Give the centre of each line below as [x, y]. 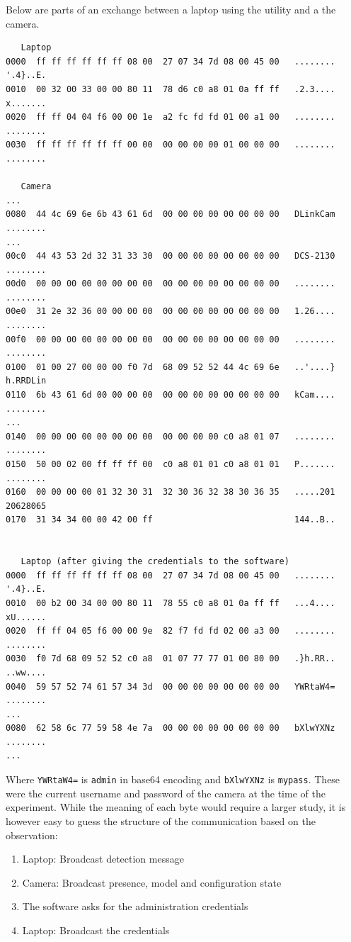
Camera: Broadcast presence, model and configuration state [152, 882]
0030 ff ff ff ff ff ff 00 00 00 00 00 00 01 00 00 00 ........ [171, 145]
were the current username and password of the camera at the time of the [166, 793]
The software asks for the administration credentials [135, 906]
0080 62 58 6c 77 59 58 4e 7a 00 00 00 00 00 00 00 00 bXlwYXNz [171, 728]
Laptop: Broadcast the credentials [96, 930]
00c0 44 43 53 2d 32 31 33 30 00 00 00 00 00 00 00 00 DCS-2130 [171, 256]
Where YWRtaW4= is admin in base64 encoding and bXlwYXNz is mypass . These [173, 779]
